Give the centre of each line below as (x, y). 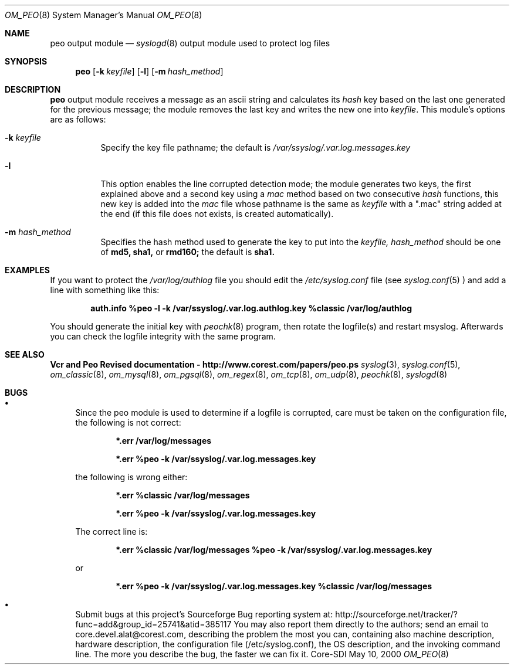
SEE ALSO (25, 354)
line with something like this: (105, 290)
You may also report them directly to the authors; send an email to (361, 624)
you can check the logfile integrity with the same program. (163, 336)
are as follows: (78, 119)
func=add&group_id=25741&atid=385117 (153, 624)
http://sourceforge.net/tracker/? (396, 614)
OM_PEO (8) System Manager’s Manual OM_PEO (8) (104, 15)
